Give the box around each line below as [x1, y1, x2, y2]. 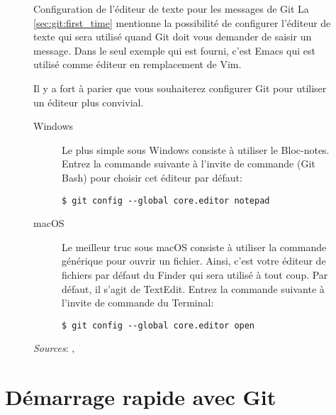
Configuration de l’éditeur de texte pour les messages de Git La [33, 1, 309, 16]
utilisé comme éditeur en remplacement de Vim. [33, 57, 242, 72]
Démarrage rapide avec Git [5, 382, 276, 411]
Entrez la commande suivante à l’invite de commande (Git [62, 156, 315, 171]
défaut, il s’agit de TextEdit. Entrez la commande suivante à [62, 281, 325, 296]
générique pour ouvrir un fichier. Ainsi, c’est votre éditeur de [62, 253, 326, 268]
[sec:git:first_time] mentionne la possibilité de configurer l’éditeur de [33, 15, 331, 30]
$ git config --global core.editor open [62, 320, 255, 331]
